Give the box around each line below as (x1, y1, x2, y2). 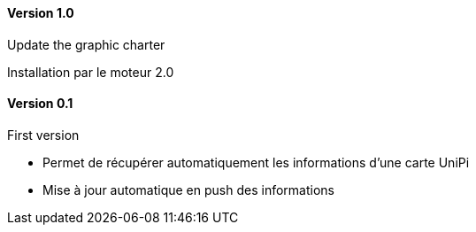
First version (7, 127, 80, 143)
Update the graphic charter (7, 36, 165, 52)
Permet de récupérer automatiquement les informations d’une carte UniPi (42, 154, 470, 170)
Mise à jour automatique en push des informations (42, 182, 334, 197)
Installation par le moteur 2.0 (7, 64, 174, 80)
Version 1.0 (7, 5, 74, 20)
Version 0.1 (7, 96, 73, 112)
